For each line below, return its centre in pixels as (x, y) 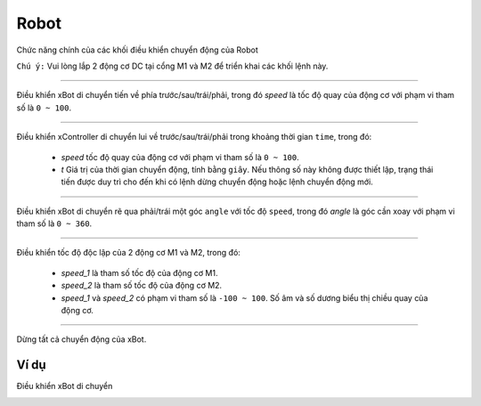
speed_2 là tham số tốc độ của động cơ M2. (142, 286)
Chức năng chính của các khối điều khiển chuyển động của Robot (137, 50)
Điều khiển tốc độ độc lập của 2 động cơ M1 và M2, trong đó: (128, 253)
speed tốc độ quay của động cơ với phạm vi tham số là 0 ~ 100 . (180, 157)
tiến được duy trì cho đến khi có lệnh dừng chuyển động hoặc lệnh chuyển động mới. (217, 182)
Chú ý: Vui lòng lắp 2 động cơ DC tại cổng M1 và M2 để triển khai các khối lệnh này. (172, 66)
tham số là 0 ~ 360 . (54, 223)
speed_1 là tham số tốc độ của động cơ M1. (139, 272)
